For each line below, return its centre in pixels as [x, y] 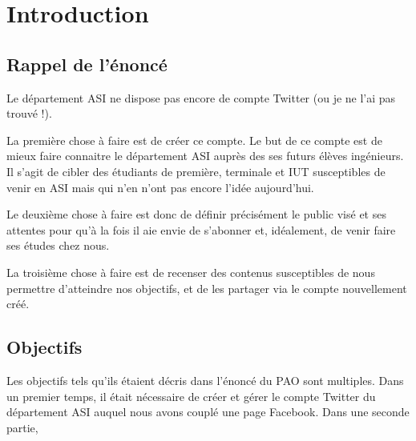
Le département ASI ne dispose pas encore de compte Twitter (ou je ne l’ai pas [201, 97]
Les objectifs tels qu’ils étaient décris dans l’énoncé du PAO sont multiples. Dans [205, 380]
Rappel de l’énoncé [87, 64]
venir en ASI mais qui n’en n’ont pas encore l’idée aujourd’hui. [160, 187]
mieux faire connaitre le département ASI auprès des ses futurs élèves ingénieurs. [205, 156]
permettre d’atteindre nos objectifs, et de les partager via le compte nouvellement [207, 288]
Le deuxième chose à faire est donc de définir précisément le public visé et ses [196, 214]
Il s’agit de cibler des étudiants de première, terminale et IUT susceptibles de [196, 171]
